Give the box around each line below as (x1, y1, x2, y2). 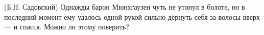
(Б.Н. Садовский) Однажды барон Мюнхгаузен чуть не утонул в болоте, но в (4, 2, 245, 12)
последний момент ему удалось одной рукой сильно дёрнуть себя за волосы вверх (4, 11, 260, 22)
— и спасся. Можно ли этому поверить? (4, 21, 129, 32)
